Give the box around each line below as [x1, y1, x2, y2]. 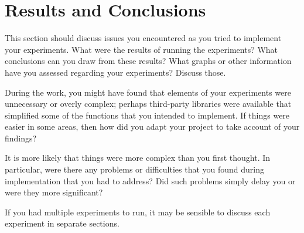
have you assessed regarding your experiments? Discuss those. [5, 66, 226, 78]
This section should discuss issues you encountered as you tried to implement [5, 32, 282, 44]
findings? [5, 131, 37, 144]
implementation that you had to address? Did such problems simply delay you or [5, 174, 296, 187]
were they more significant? [5, 186, 103, 198]
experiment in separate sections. [5, 217, 119, 229]
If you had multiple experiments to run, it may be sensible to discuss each [5, 205, 271, 218]
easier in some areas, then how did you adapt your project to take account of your [5, 120, 300, 133]
